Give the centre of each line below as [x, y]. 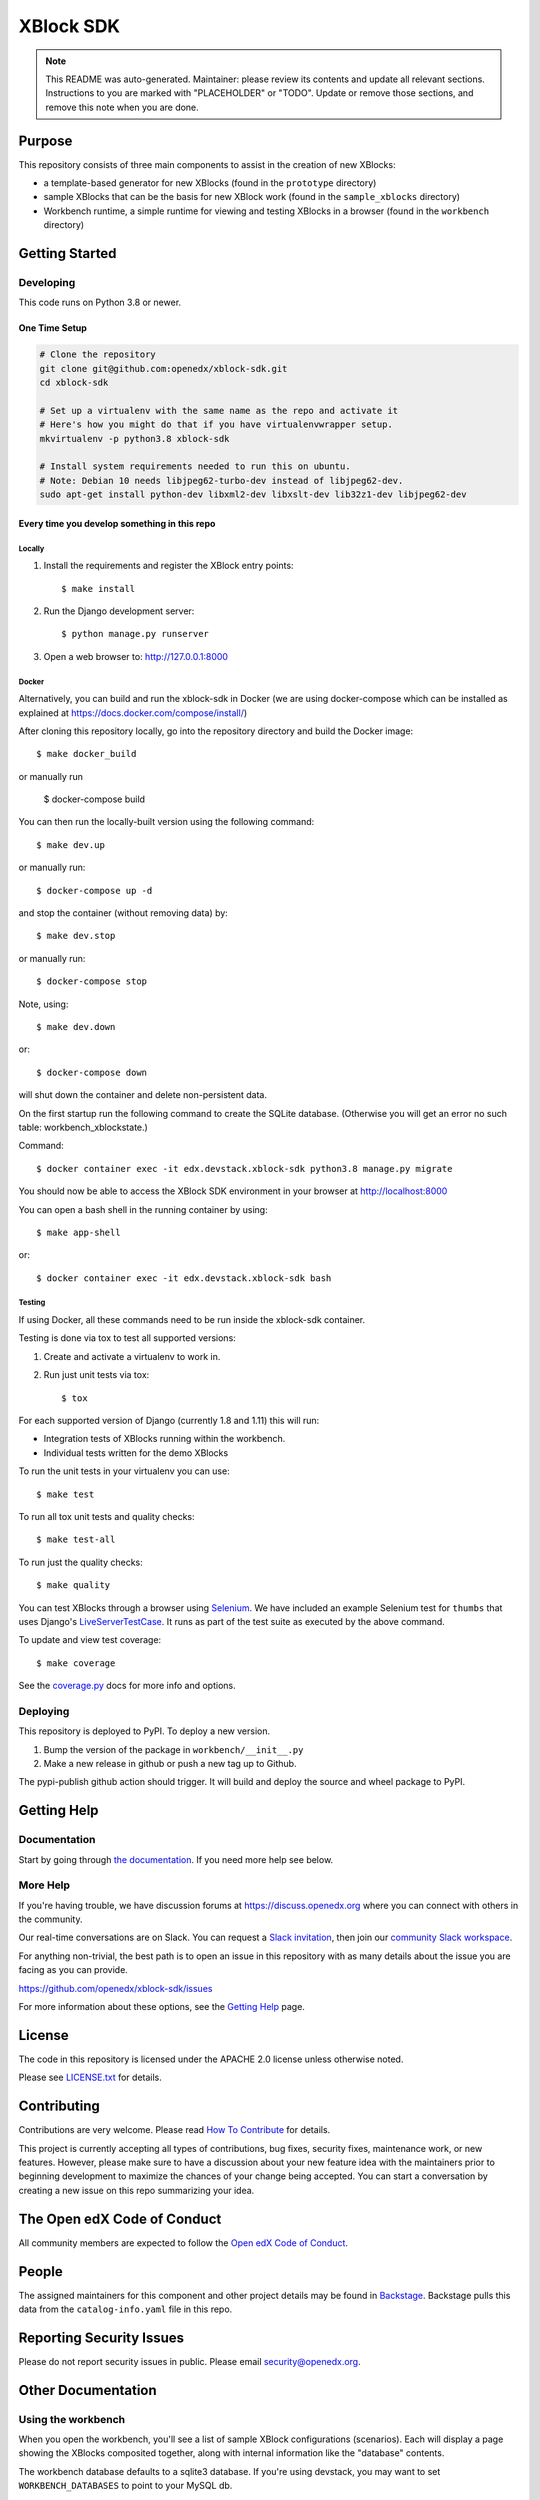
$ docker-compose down [92, 1072]
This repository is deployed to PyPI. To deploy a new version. [144, 1731]
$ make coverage [76, 1663]
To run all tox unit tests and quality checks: [106, 1516]
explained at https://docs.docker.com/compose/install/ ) [133, 712]
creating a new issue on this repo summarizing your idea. [136, 2190]
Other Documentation [87, 2390]
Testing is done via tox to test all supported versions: [127, 1338]
